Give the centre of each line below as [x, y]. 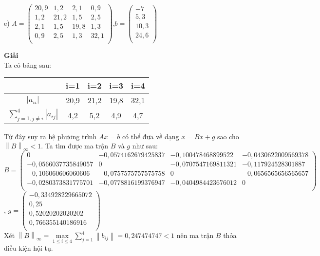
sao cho [228, 136]
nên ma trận [195, 235]
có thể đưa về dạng [151, 136]
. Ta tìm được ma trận [75, 146]
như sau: [145, 146]
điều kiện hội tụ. [28, 248]
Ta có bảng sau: [28, 64]
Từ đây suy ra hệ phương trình [50, 136]
